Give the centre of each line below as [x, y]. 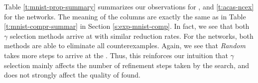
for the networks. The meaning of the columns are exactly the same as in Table [125, 16]
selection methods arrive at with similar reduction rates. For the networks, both [131, 36]
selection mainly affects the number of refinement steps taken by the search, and [127, 65]
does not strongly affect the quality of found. [72, 75]
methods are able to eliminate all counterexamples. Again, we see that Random [125, 45]
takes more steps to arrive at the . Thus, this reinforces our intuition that [116, 55]
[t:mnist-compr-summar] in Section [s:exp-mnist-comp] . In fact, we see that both [127, 26]
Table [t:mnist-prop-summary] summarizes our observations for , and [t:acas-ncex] [129, 6]
